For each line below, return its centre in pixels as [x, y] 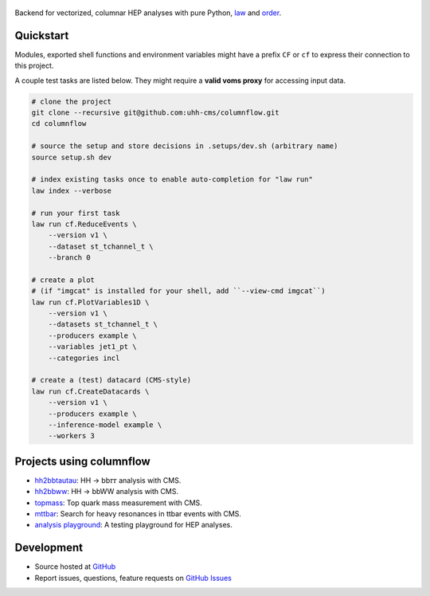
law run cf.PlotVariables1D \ [90, 302]
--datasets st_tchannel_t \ [103, 324]
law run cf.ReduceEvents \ [84, 224]
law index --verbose [71, 190]
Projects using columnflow [82, 461]
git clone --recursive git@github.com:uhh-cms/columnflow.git [155, 113]
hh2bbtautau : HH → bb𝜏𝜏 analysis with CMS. [108, 480]
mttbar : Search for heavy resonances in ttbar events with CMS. [138, 514]
